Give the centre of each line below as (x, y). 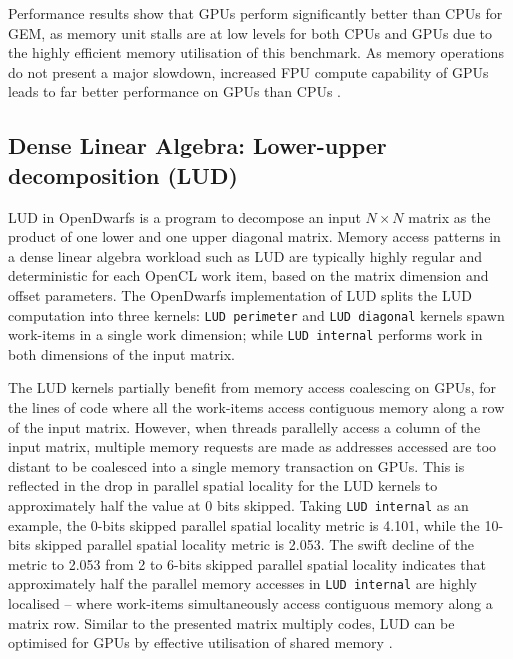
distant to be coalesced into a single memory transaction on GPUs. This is (236, 465)
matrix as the (449, 216)
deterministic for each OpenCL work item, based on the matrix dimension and (248, 275)
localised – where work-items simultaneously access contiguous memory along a (250, 603)
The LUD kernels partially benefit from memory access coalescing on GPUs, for (252, 387)
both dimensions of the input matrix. (121, 353)
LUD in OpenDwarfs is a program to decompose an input (184, 216)
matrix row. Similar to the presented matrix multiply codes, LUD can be (231, 622)
